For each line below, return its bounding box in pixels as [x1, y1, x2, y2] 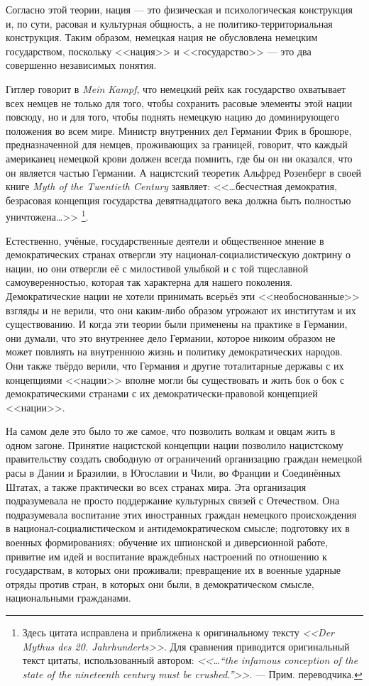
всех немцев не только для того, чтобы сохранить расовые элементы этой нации [6, 95, 353, 110]
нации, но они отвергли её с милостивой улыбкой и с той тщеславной [6, 260, 309, 275]
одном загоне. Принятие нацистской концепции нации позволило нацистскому [6, 437, 343, 452]
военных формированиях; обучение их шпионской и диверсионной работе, [6, 535, 329, 550]
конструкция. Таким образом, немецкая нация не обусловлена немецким [6, 30, 318, 45]
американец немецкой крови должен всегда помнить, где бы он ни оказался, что [6, 150, 353, 165]
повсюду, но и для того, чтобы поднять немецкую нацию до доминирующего [6, 109, 339, 124]
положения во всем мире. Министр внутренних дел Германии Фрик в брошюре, [6, 123, 352, 138]
